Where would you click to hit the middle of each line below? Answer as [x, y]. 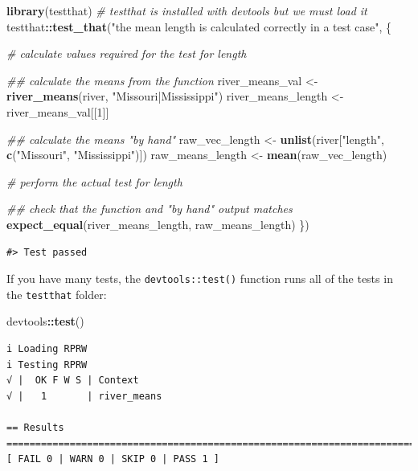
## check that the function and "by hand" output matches [150, 209]
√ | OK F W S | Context [73, 381]
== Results [35, 428]
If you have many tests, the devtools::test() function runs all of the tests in [200, 279]
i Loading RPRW [47, 349]
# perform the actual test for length [94, 181]
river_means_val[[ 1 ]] [58, 111]
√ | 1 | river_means [84, 396]
